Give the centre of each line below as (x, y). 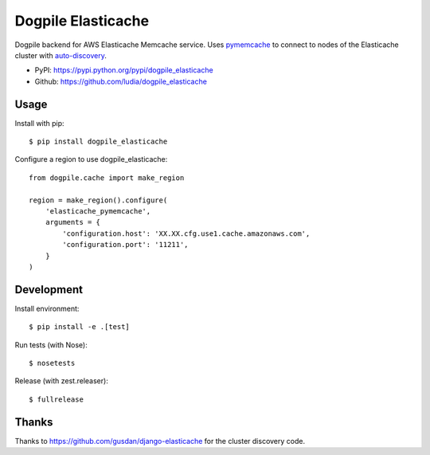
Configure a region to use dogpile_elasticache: (91, 159)
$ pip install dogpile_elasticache (98, 142)
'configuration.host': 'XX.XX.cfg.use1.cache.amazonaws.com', (186, 233)
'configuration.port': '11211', (125, 245)
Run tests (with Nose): (51, 345)
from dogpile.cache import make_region (107, 178)
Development (49, 290)
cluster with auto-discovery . (61, 55)
